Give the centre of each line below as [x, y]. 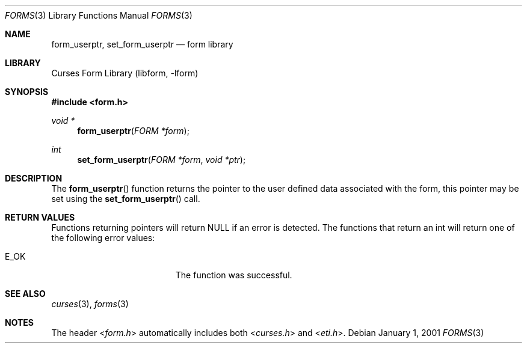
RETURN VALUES [40, 217]
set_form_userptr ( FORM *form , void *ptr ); [162, 160]
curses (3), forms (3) [90, 304]
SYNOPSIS [27, 92]
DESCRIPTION [34, 178]
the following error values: [103, 238]
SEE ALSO [25, 294]
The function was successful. [234, 275]
